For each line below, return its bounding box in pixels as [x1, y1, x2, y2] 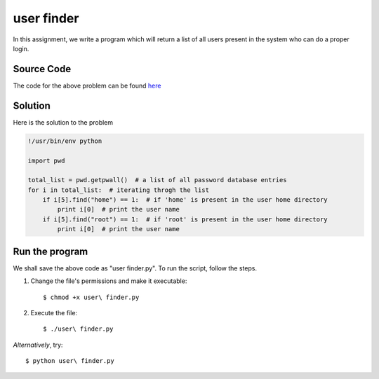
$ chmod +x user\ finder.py [43, 293, 140, 301]
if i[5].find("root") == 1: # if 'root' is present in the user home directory [42, 215, 328, 223]
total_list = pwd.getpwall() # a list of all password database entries [27, 176, 287, 184]
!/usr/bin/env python [27, 137, 102, 145]
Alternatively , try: [13, 340, 63, 349]
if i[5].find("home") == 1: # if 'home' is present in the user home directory [42, 196, 328, 204]
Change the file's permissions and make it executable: [30, 277, 187, 285]
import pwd [27, 156, 65, 165]
